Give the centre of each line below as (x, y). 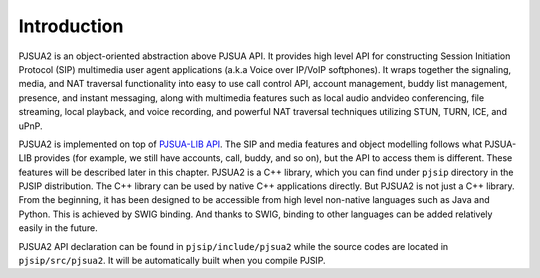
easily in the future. (58, 228)
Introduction (71, 26)
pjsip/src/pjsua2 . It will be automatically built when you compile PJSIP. (172, 261)
